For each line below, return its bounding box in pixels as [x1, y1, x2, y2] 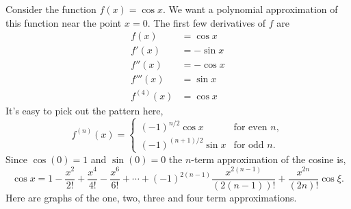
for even [233, 123, 268, 133]
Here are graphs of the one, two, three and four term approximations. [5, 190, 297, 204]
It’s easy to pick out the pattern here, [5, 103, 164, 117]
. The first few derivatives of [147, 15, 266, 29]
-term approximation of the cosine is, [191, 151, 346, 166]
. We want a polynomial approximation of [162, 2, 338, 16]
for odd [233, 140, 264, 150]
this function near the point [5, 15, 122, 29]
